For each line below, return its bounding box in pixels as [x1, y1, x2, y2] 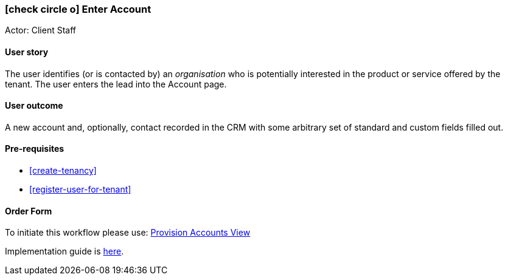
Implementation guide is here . [5, 246, 124, 257]
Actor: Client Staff [5, 25, 77, 36]
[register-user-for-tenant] [29, 184, 131, 195]
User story [5, 46, 49, 57]
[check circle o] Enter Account [5, 3, 151, 15]
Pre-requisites [5, 143, 64, 154]
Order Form [5, 205, 52, 216]
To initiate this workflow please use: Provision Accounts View [5, 227, 251, 238]
